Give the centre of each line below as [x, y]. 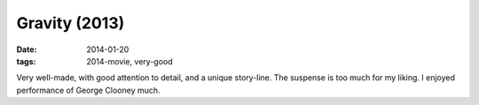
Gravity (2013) [71, 23]
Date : [27, 49]
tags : [26, 61]
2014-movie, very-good [130, 61]
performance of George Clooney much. [88, 90]
